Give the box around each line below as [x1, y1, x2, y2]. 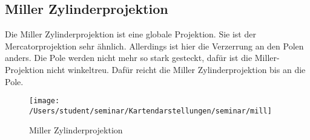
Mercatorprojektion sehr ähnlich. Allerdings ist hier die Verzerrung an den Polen [5, 39, 304, 52]
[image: [29, 97, 60, 106]
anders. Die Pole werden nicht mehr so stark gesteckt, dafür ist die [5, 51, 252, 64]
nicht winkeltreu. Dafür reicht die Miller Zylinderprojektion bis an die [47, 63, 306, 75]
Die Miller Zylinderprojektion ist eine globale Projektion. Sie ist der [5, 28, 256, 40]
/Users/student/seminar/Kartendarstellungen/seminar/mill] [29, 106, 272, 115]
